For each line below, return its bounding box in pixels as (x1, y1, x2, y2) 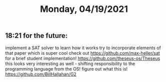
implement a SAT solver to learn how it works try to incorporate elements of (5, 45, 161, 51)
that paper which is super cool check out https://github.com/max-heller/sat (5, 50, 160, 56)
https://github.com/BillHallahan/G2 (5, 71, 76, 77)
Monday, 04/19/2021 (39, 3, 128, 15)
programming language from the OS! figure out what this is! (5, 66, 128, 72)
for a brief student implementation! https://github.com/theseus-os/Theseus (5, 55, 160, 61)
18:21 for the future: (5, 31, 68, 40)
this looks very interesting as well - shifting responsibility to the (5, 61, 135, 67)
